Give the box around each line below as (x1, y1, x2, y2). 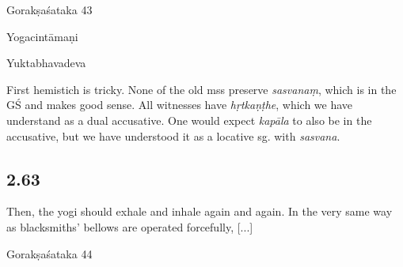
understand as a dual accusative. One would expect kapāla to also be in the (6, 111, 372, 128)
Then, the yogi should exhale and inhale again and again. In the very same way (6, 203, 393, 220)
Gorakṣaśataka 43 (6, 2, 93, 17)
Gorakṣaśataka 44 (6, 245, 93, 261)
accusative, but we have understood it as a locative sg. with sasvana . (6, 127, 340, 144)
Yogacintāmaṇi (6, 28, 78, 44)
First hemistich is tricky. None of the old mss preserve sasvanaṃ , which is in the (6, 81, 397, 97)
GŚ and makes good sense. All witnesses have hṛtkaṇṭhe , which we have (6, 96, 353, 113)
